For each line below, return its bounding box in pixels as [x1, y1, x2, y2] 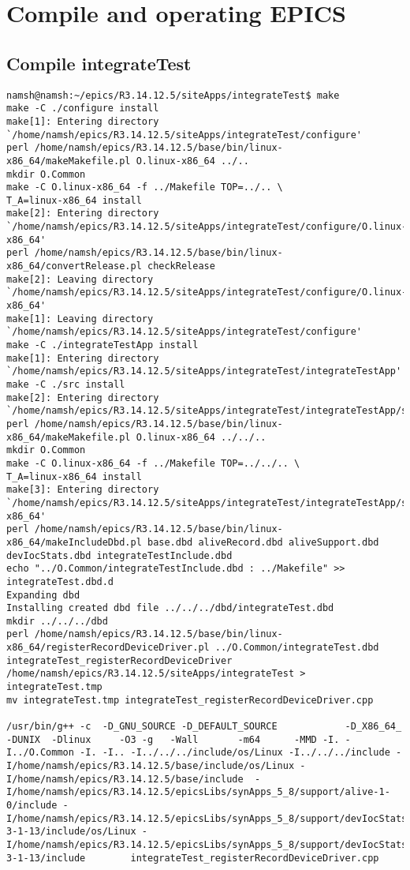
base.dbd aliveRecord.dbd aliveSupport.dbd [147, 536, 379, 548]
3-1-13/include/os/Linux [6, 826, 136, 838]
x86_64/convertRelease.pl [6, 261, 142, 272]
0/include [6, 800, 58, 812]
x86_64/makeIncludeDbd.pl [6, 536, 142, 548]
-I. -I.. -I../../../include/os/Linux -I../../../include [80, 747, 390, 759]
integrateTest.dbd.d [6, 576, 114, 587]
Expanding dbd [6, 589, 80, 601]
